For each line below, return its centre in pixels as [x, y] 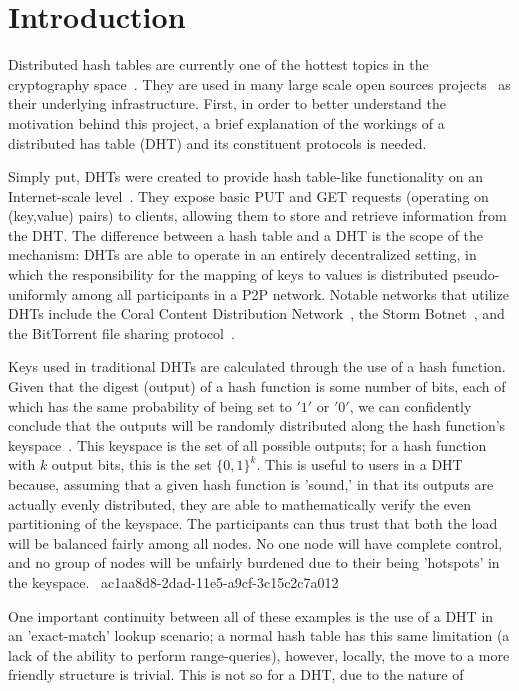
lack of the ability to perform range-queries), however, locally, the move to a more [259, 654]
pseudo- [476, 274]
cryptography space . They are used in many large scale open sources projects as [259, 83]
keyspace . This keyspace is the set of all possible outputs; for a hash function [247, 444]
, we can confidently [410, 405]
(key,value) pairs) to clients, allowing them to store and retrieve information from [257, 215]
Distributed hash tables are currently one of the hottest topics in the [218, 64]
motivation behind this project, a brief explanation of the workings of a [226, 122]
